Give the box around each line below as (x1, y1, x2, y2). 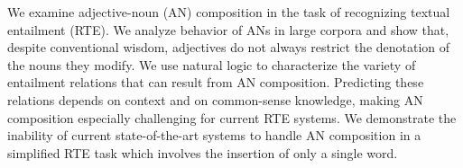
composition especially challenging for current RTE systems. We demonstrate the (7, 108, 457, 127)
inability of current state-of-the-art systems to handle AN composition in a (7, 126, 421, 145)
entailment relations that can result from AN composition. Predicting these (7, 73, 424, 92)
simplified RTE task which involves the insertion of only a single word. (7, 143, 398, 162)
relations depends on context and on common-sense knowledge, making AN (7, 90, 423, 109)
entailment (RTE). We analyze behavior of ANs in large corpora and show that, (7, 20, 449, 39)
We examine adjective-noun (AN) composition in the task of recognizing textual (7, 3, 450, 21)
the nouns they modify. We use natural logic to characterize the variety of (7, 55, 416, 74)
